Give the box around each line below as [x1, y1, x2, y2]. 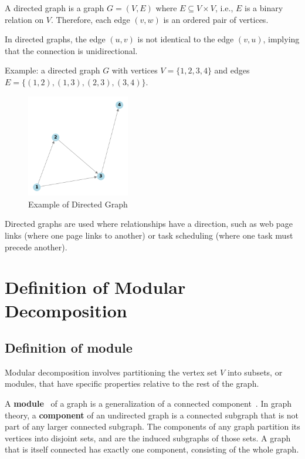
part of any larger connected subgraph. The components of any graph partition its [5, 420, 300, 433]
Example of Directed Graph [28, 197, 128, 210]
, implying [263, 33, 300, 45]
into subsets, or [227, 366, 283, 378]
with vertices [111, 64, 158, 76]
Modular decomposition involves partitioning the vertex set [5, 366, 218, 378]
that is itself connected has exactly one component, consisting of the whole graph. [5, 443, 299, 455]
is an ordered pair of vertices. [163, 13, 269, 25]
